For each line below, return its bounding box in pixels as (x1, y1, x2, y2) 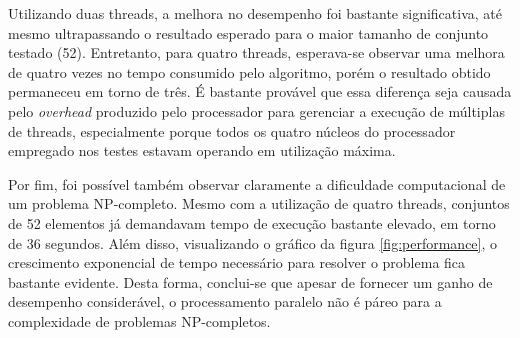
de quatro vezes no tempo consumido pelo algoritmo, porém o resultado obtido (8, 61, 491, 82)
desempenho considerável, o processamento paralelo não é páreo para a (8, 291, 442, 312)
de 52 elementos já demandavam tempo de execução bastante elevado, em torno (8, 212, 496, 233)
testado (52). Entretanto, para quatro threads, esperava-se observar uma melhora (8, 42, 505, 63)
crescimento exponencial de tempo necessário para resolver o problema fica (8, 252, 466, 273)
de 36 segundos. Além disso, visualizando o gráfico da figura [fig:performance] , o (8, 232, 498, 253)
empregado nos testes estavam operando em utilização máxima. (8, 140, 396, 161)
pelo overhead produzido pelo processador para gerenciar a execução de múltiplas (8, 100, 505, 121)
